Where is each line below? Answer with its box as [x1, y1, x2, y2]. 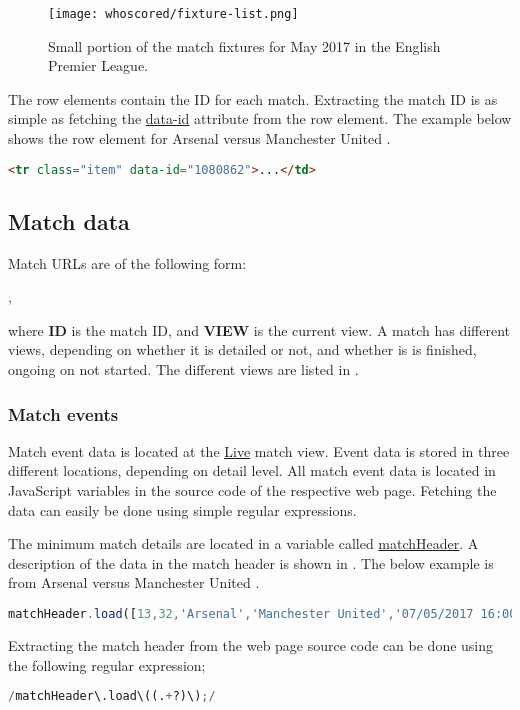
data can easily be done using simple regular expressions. [8, 499, 357, 520]
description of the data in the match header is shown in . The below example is [8, 552, 494, 573]
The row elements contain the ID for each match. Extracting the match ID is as [8, 88, 498, 109]
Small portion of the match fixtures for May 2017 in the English [48, 35, 441, 56]
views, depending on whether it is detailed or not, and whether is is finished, [8, 339, 477, 360]
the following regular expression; [8, 654, 206, 675]
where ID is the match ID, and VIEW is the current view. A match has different [8, 319, 510, 340]
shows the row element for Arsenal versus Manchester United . [8, 128, 391, 149]
